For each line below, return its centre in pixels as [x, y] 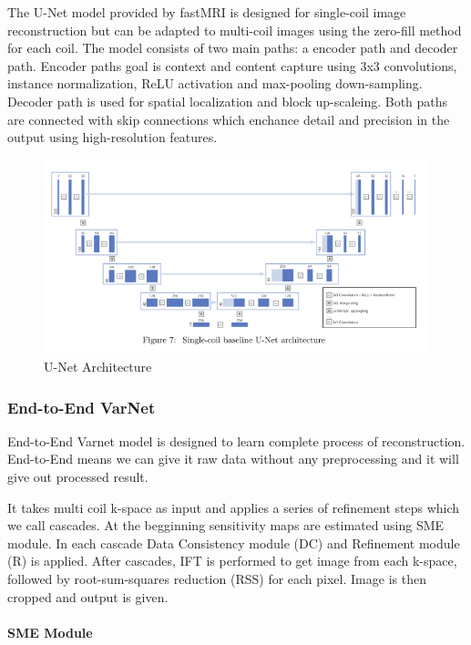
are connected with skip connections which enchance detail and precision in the [229, 119]
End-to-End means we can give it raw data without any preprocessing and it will [233, 459]
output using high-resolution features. [113, 137]
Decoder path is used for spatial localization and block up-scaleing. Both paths [228, 101]
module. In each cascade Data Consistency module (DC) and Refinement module [234, 543]
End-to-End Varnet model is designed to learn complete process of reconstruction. [236, 440]
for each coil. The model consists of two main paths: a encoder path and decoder [233, 48]
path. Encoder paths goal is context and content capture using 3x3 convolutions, [232, 65]
